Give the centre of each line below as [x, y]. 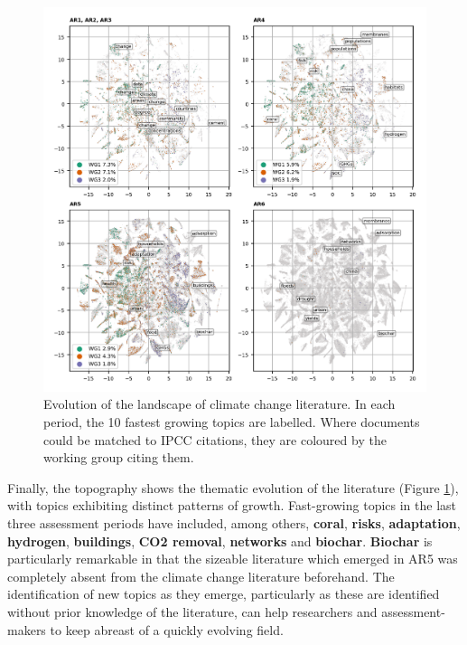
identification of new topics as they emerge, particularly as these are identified [224, 594]
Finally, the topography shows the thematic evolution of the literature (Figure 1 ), [233, 487]
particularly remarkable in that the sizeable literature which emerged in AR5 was [233, 559]
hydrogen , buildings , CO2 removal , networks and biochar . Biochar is [220, 541]
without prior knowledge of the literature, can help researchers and [192, 611]
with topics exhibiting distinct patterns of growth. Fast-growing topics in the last [232, 505]
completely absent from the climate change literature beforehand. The [201, 576]
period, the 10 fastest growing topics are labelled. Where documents [232, 422]
